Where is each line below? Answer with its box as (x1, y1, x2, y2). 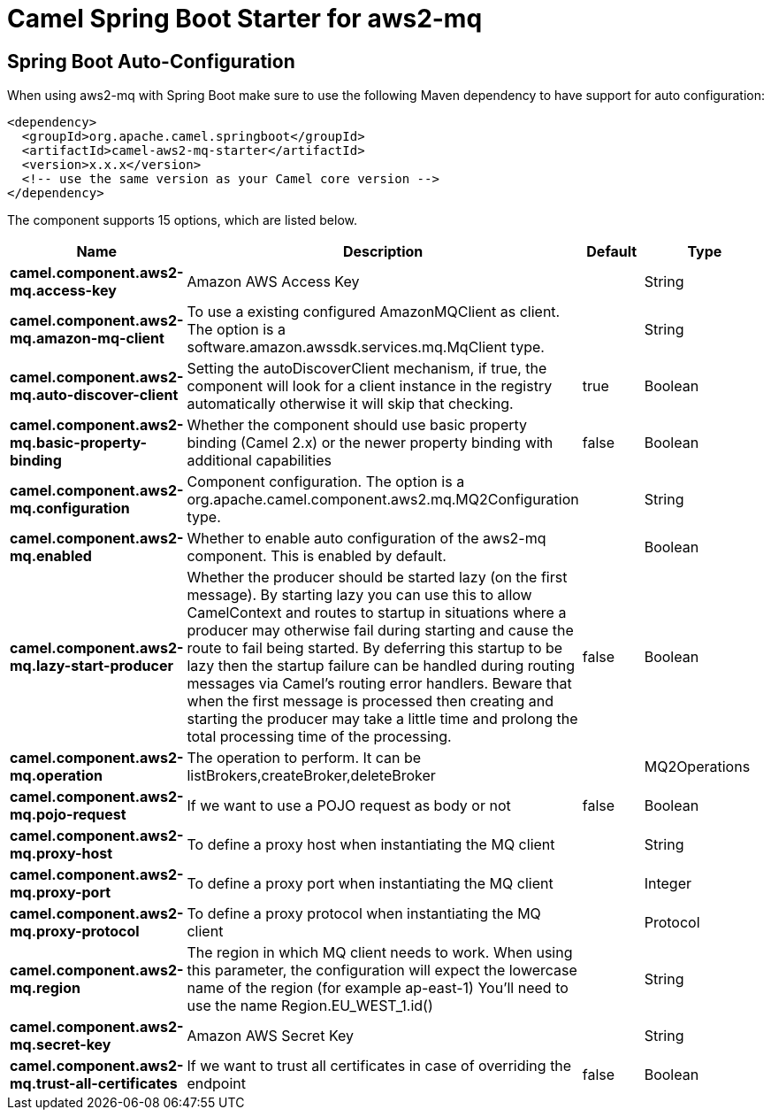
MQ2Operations (644, 758, 751, 776)
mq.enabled (10, 547, 92, 566)
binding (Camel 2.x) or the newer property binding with (187, 434, 553, 452)
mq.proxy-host (10, 844, 113, 863)
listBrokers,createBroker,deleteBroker (187, 766, 436, 785)
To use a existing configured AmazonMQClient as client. (187, 303, 561, 321)
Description (342, 243, 424, 261)
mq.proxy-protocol (10, 922, 140, 941)
